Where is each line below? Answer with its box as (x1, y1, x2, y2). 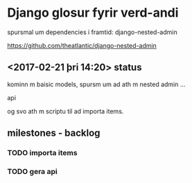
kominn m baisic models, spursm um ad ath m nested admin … (7, 80, 186, 88)
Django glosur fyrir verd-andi (7, 5, 179, 21)
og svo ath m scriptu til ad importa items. (7, 106, 124, 116)
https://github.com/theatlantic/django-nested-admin (7, 41, 157, 49)
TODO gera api (7, 166, 58, 176)
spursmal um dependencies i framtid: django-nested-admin (7, 28, 178, 36)
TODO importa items (7, 148, 78, 158)
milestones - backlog (7, 127, 101, 139)
